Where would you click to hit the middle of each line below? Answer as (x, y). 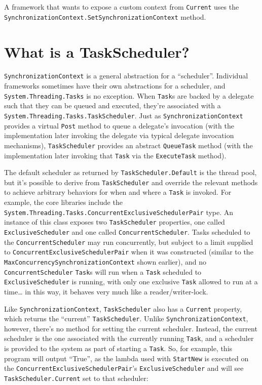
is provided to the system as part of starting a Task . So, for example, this (118, 348)
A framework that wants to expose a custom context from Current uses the (122, 7)
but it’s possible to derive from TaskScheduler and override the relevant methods (131, 182)
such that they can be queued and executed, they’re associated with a (113, 105)
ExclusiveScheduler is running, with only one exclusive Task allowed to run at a (131, 282)
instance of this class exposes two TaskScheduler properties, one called (115, 222)
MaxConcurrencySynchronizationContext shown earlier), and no (105, 262)
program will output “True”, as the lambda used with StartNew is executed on (126, 358)
